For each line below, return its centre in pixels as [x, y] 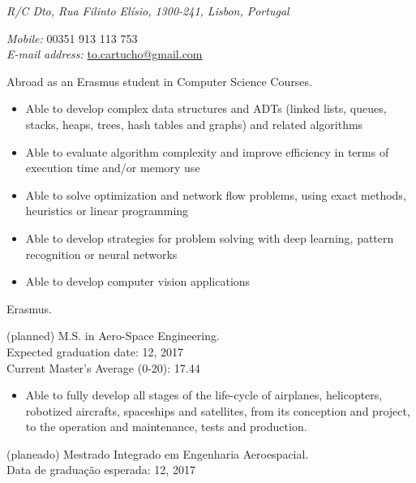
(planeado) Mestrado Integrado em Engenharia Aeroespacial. [158, 453]
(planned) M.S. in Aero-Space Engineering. [113, 336]
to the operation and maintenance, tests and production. [166, 427]
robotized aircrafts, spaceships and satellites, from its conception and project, [218, 410]
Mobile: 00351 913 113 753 [72, 38]
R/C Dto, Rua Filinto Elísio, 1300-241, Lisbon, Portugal [148, 11]
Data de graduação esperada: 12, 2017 [101, 470]
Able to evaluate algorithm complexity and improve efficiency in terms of [207, 151]
